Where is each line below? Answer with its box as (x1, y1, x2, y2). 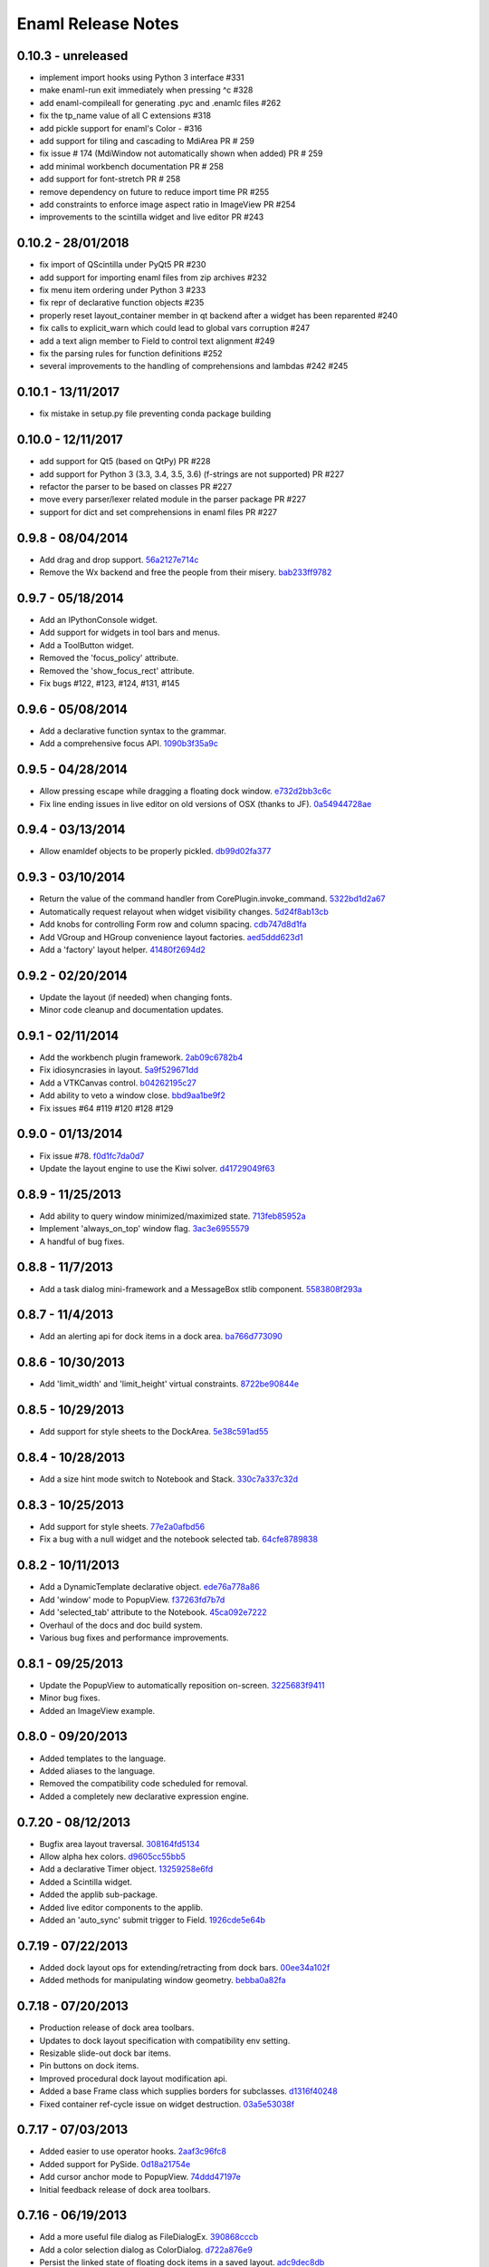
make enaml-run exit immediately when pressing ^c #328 (39, 84, 254, 95)
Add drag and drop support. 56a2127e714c (39, 554, 199, 565)
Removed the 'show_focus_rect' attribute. (39, 665, 195, 676)
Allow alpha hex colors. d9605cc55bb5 (39, 1851, 186, 1862)
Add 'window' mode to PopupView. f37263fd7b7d (39, 1594, 225, 1605)
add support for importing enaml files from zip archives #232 (39, 272, 267, 283)
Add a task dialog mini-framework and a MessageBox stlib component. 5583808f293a (39, 1283, 362, 1294)
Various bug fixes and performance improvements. (39, 1632, 230, 1643)
